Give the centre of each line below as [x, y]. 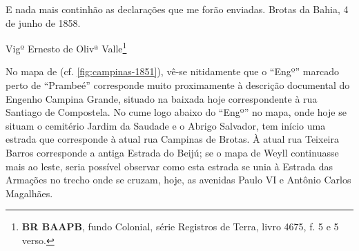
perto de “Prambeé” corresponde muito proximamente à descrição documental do [178, 85]
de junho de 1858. [43, 22]
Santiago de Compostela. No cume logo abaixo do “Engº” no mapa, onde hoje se [176, 112]
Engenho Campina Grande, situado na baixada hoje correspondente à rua [162, 98]
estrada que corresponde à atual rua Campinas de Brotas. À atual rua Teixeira [172, 139]
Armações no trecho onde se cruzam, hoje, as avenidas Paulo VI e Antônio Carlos [178, 180]
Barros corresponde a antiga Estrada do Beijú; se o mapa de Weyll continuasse [172, 152]
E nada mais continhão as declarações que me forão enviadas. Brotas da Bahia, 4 [177, 9]
